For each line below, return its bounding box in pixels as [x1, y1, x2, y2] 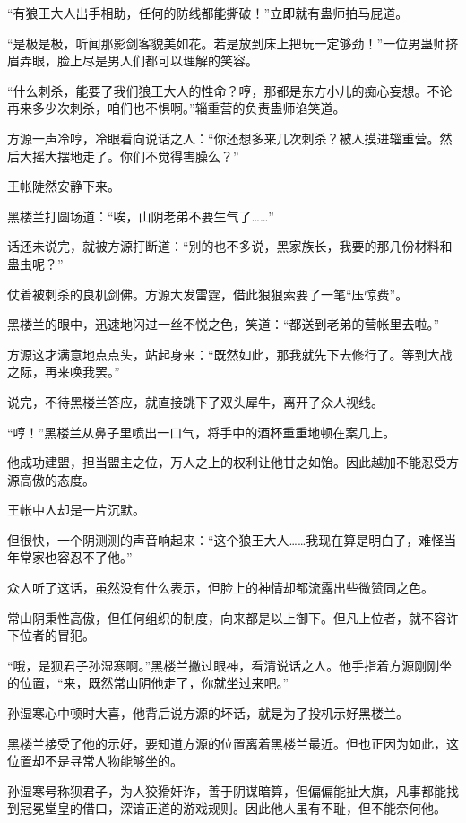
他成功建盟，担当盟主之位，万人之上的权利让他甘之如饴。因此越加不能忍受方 [7, 453, 459, 472]
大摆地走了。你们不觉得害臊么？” [44, 146, 239, 165]
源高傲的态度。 [7, 470, 95, 489]
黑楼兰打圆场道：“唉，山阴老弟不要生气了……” [7, 206, 274, 225]
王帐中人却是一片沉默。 [7, 500, 145, 519]
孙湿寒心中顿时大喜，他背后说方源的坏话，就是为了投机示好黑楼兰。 [7, 704, 409, 723]
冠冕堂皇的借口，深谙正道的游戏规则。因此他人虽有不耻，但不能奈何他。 [19, 799, 446, 818]
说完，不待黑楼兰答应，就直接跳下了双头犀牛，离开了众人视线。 [7, 392, 384, 411]
